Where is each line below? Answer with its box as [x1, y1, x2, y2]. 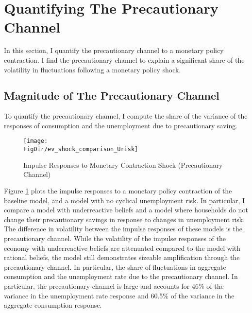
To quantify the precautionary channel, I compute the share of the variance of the [4, 111, 248, 121]
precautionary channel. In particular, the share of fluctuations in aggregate [4, 261, 226, 272]
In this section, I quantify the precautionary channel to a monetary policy [4, 45, 224, 55]
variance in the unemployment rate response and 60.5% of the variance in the [4, 290, 235, 300]
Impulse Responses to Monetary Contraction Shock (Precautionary [23, 159, 223, 170]
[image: [23, 138, 48, 145]
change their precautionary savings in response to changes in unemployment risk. [4, 214, 245, 224]
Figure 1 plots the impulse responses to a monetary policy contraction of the [4, 185, 232, 195]
